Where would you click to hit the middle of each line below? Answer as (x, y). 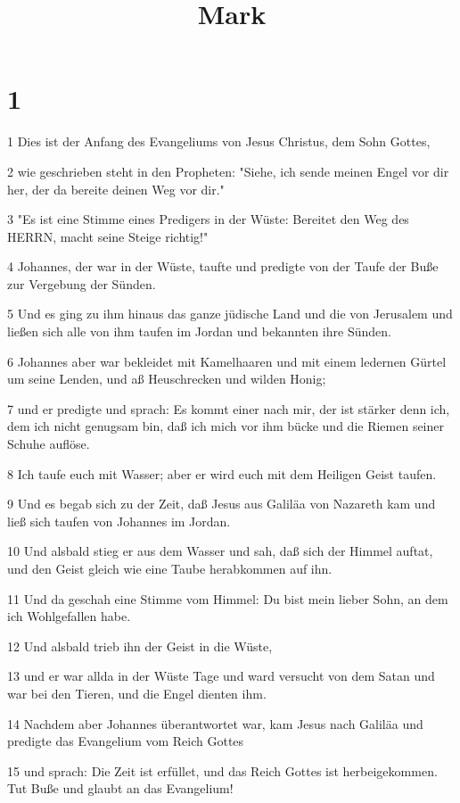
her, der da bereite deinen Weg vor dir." (116, 189)
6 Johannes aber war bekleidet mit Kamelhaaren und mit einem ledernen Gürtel (227, 361)
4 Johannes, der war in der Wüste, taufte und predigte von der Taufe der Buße (223, 266)
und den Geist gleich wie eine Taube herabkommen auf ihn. (170, 568)
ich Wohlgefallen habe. (69, 616)
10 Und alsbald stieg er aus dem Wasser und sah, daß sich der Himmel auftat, (220, 551)
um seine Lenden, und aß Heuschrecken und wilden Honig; (167, 379)
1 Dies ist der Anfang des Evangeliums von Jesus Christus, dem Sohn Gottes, (219, 141)
